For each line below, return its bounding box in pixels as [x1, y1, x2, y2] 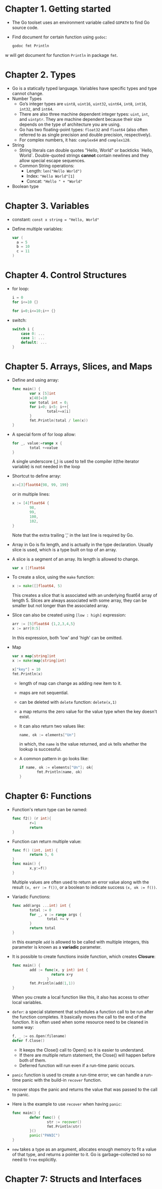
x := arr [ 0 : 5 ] [12, 626, 41, 631]
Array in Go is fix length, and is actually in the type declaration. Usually [12, 542, 153, 547]
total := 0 [29, 907, 52, 913]
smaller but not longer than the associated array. [12, 603, 109, 609]
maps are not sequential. [19, 690, 69, 696]
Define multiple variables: [12, 226, 63, 232]
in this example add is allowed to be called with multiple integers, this [12, 939, 149, 945]
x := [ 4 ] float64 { [12, 501, 49, 506]
